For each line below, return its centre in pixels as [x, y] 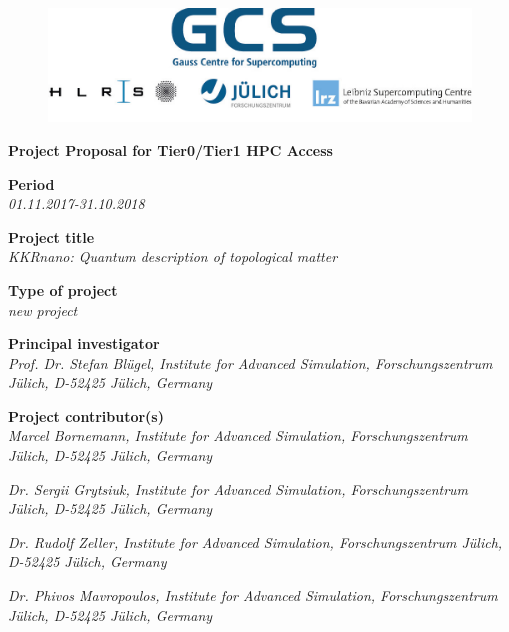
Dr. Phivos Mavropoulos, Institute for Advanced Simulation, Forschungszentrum [253, 595]
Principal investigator [84, 343]
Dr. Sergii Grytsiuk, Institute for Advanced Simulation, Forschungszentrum [238, 488]
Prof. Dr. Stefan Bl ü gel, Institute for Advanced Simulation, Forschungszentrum [250, 362]
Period [31, 183]
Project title [51, 236]
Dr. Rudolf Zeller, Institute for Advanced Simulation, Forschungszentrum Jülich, [255, 541]
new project [43, 309]
